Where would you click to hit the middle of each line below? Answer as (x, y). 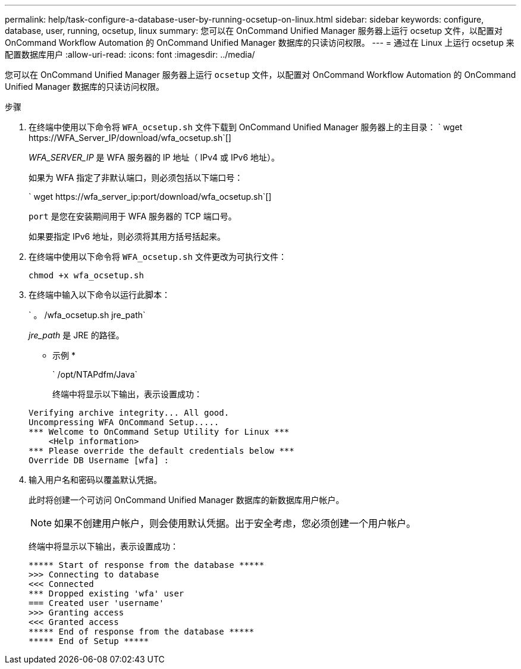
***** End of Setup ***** (89, 641)
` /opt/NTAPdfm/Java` (95, 374)
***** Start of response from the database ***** (147, 565)
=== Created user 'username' (96, 603)
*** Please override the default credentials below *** (161, 451)
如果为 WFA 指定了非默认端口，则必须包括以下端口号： (136, 178)
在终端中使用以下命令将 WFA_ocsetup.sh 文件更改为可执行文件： (158, 257)
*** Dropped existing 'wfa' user (106, 593)
